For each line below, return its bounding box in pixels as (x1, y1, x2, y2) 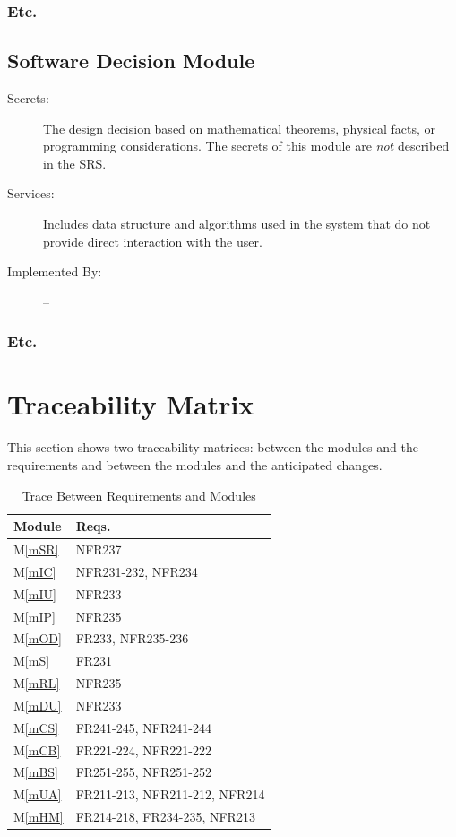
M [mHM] (13, 807, 64, 826)
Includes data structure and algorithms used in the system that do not (43, 214, 431, 233)
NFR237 (75, 539, 122, 558)
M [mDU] (13, 695, 62, 714)
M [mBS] (13, 763, 58, 781)
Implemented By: (7, 262, 102, 281)
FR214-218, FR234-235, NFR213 (75, 807, 255, 826)
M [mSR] (13, 539, 59, 558)
